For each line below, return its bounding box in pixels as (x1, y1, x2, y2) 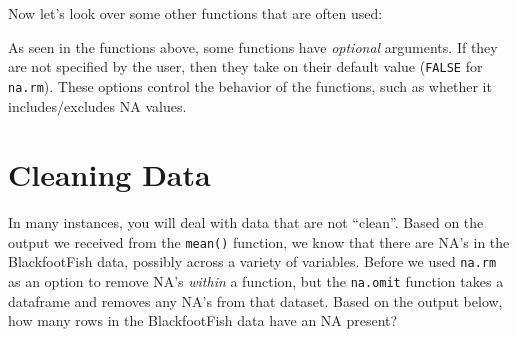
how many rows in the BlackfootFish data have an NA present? (8, 310, 398, 331)
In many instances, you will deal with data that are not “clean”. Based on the (8, 212, 484, 233)
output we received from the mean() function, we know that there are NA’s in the (8, 231, 510, 252)
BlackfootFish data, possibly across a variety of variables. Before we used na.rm (8, 251, 497, 272)
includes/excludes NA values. (8, 95, 187, 116)
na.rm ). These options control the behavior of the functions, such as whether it (8, 75, 492, 96)
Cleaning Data (8, 154, 211, 195)
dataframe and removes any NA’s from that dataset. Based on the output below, (8, 290, 503, 311)
